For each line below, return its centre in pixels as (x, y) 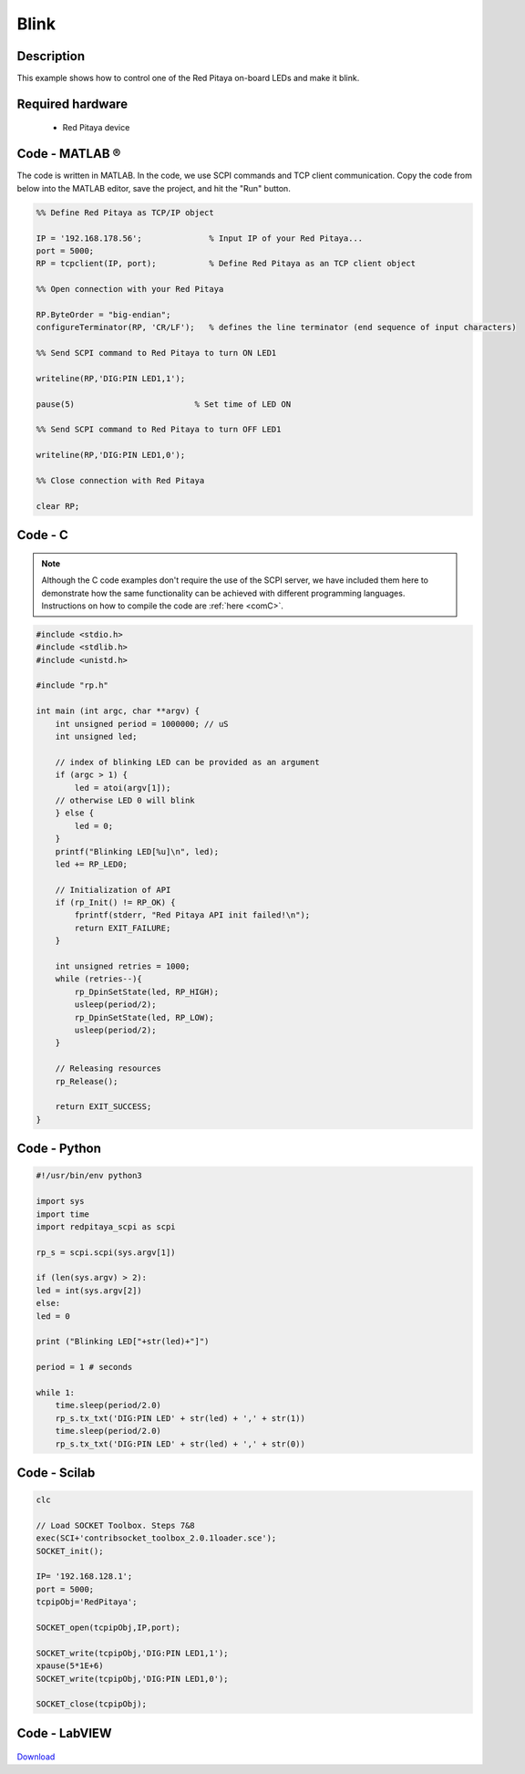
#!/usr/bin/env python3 (89, 1176)
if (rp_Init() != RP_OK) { (116, 903)
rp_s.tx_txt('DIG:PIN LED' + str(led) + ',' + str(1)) (180, 1418)
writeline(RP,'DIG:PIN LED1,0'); (111, 455)
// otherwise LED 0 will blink (125, 800)
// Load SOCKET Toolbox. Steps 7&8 (115, 1525)
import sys (60, 1201)
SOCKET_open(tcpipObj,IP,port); (108, 1628)
